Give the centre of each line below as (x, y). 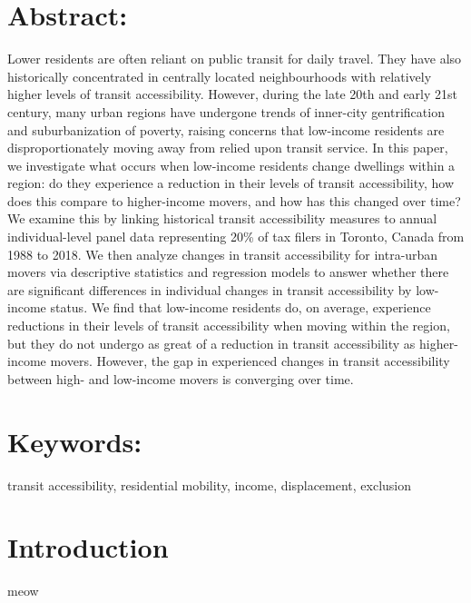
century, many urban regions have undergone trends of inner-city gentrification (226, 111)
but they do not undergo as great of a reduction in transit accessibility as (211, 343)
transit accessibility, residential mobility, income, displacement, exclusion (210, 484)
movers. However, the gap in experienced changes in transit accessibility (250, 361)
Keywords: (75, 441)
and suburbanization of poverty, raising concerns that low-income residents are (226, 129)
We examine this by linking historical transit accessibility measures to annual (222, 218)
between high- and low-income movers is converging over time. (181, 378)
